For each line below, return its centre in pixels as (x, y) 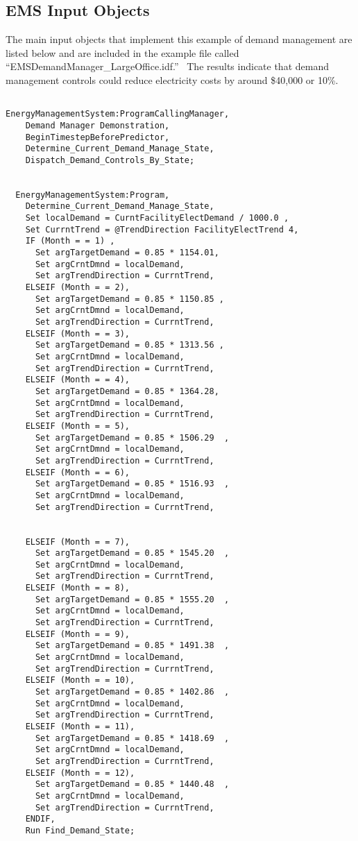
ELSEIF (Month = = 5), (77, 426)
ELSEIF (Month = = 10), (80, 680)
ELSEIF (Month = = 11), (80, 727)
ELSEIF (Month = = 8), (77, 588)
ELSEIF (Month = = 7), (77, 542)
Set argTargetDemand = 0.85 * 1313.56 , (129, 345)
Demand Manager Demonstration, (97, 125)
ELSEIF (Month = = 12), (80, 773)
